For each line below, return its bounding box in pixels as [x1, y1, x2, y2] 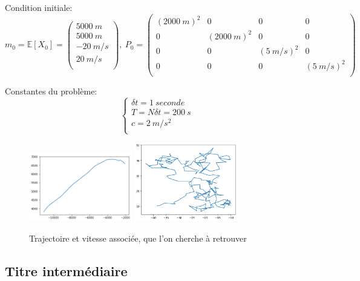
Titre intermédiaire [5, 261, 128, 280]
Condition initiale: [5, 1, 73, 13]
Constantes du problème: [5, 84, 97, 97]
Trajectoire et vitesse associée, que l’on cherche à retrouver [29, 231, 247, 244]
